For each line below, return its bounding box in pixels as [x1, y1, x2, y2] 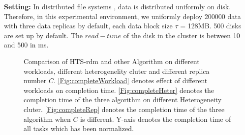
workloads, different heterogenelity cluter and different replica [24, 66, 210, 76]
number [24, 75, 47, 86]
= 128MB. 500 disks [180, 21, 241, 31]
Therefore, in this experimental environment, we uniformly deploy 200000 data [4, 11, 241, 21]
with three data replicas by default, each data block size [4, 21, 173, 31]
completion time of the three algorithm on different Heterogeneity [24, 94, 222, 105]
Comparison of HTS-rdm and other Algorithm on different [24, 56, 200, 66]
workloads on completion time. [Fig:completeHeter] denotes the [24, 85, 214, 95]
